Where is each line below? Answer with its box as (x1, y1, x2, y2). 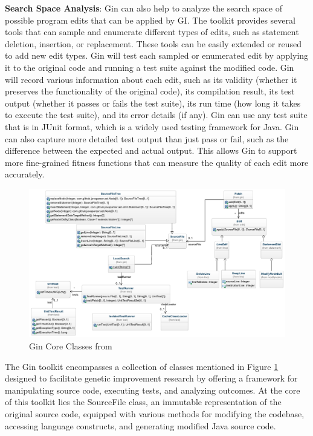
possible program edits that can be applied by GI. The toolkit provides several (5, 13, 295, 26)
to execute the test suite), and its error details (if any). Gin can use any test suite (5, 108, 308, 121)
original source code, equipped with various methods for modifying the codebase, (5, 408, 305, 420)
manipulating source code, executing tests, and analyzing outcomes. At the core (5, 383, 300, 396)
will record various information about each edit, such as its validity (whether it (5, 73, 297, 85)
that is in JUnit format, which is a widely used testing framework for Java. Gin (5, 120, 299, 133)
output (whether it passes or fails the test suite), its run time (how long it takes (5, 96, 301, 109)
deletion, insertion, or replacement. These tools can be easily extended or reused (5, 37, 302, 50)
